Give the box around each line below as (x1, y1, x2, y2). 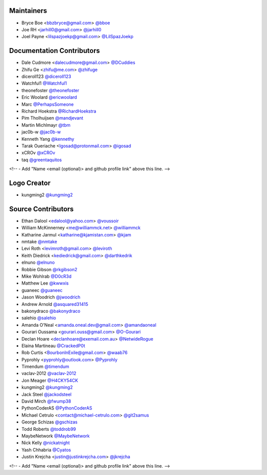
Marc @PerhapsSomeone (21, 101, 74, 107)
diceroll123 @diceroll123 (21, 73, 71, 79)
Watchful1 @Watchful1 (21, 80, 67, 86)
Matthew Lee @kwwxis (21, 280, 69, 286)
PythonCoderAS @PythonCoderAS (21, 405, 92, 411)
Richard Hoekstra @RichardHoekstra (21, 108, 96, 114)
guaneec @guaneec (21, 287, 63, 293)
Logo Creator (9, 178, 51, 187)
